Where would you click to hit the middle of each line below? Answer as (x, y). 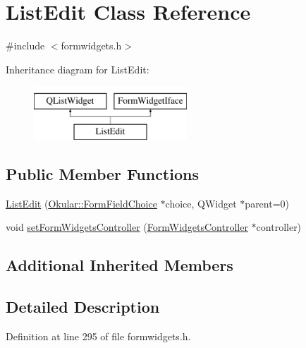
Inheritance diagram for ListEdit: (78, 69)
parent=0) (267, 203)
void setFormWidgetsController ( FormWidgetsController (127, 227)
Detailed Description (83, 307)
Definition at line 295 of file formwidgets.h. (98, 336)
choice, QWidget (201, 203)
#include (25, 46)
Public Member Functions (102, 173)
